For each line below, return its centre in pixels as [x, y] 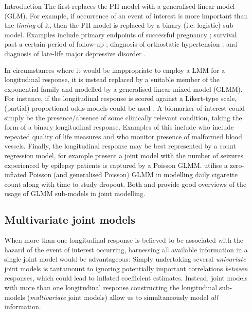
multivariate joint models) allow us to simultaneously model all [124, 297]
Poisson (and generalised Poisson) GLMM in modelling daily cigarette [133, 174]
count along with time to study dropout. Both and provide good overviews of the [126, 184]
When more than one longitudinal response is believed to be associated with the [124, 240]
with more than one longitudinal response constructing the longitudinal [111, 288]
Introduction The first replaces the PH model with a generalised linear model [120, 6]
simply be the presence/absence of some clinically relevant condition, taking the [123, 117]
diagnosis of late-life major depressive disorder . [75, 53]
